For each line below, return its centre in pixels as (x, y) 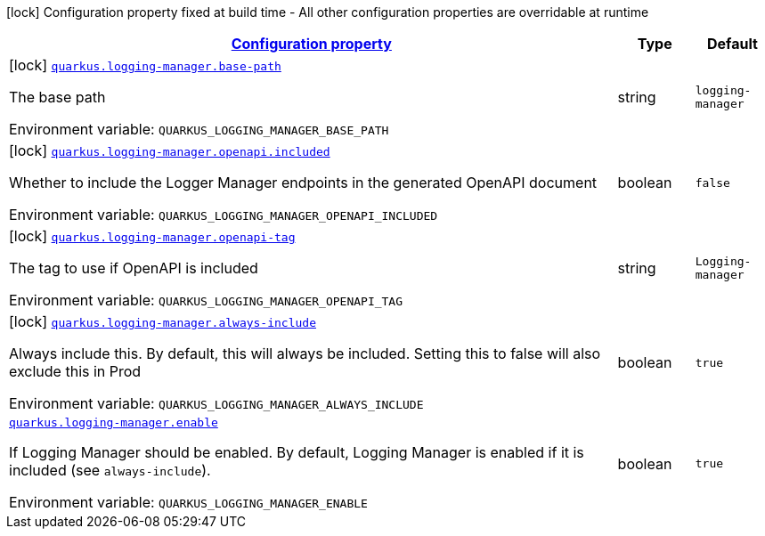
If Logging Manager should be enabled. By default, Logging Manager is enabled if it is (297, 452)
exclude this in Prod (75, 371)
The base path (57, 97)
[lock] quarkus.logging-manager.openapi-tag (152, 236)
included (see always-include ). (110, 470)
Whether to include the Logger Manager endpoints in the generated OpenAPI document (303, 183)
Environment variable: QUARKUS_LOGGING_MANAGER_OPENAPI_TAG (206, 300)
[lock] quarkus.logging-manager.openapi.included (170, 150)
